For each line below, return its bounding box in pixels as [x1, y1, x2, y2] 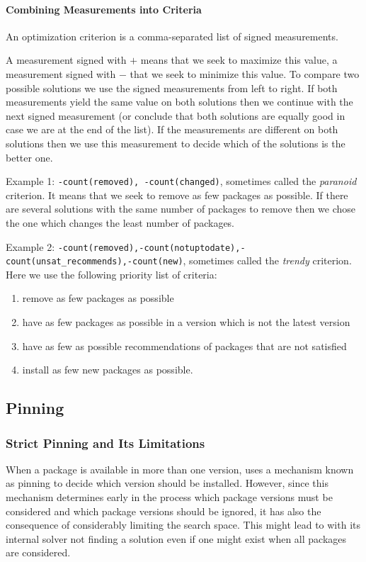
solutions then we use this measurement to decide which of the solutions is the [6, 135, 345, 150]
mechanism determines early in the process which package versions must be [6, 490, 333, 505]
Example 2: [6, 239, 55, 254]
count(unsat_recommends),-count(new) [6, 257, 183, 267]
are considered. [6, 545, 71, 560]
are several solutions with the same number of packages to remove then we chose [6, 201, 356, 216]
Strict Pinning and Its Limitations [6, 434, 205, 451]
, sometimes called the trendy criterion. [183, 253, 352, 268]
